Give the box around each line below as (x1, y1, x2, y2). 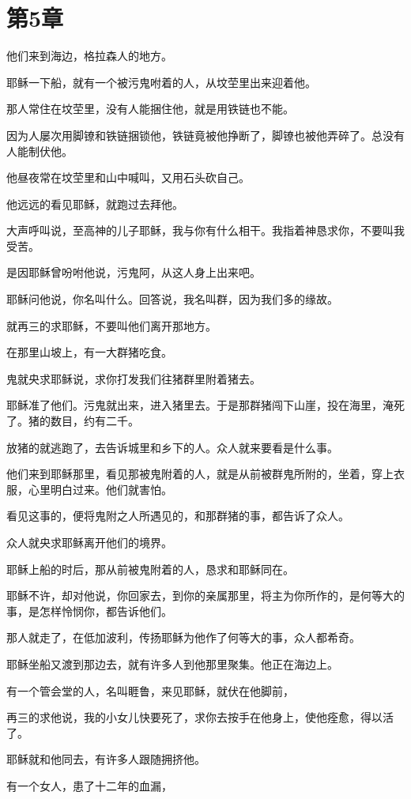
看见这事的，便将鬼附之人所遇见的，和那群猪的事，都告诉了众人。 (6, 507, 349, 524)
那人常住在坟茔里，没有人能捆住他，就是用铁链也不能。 (6, 100, 294, 117)
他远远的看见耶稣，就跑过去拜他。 (6, 195, 183, 212)
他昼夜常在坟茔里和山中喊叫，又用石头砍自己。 (6, 169, 250, 186)
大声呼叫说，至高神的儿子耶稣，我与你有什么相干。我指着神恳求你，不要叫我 (6, 222, 405, 239)
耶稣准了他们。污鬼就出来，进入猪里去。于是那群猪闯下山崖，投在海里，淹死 (6, 397, 405, 413)
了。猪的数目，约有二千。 (6, 413, 139, 429)
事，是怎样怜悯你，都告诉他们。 (6, 602, 172, 619)
